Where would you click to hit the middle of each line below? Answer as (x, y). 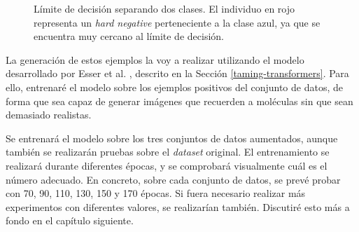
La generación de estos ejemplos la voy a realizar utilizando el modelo (155, 59)
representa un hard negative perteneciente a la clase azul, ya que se (177, 22)
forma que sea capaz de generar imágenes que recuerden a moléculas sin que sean (179, 101)
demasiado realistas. (49, 115)
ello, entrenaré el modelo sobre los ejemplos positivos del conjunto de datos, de (174, 87)
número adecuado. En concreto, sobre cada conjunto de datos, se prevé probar (173, 179)
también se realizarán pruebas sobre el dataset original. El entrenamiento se (168, 152)
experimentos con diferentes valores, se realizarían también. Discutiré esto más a (178, 206)
